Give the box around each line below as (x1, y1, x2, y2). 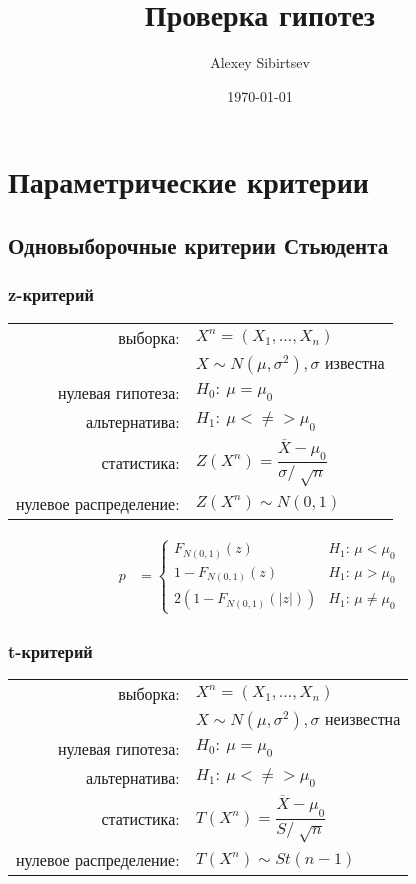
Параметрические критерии (8, 161, 369, 202)
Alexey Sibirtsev (210, 52, 310, 73)
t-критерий (8, 638, 93, 663)
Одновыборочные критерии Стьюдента (8, 229, 389, 260)
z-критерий (8, 282, 94, 307)
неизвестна (325, 711, 401, 728)
